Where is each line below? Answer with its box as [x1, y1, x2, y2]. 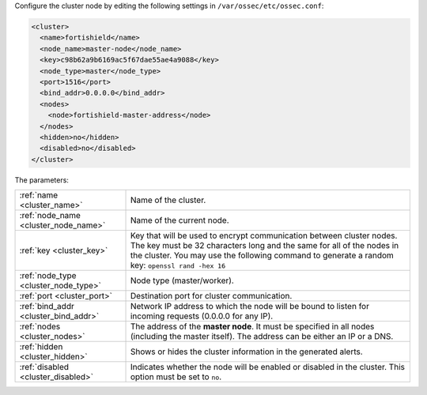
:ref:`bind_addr [19, 301, 74, 312]
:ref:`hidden [19, 341, 63, 352]
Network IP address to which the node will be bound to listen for [130, 301, 369, 312]
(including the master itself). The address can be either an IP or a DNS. [130, 331, 394, 342]
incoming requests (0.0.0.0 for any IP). [130, 310, 274, 322]
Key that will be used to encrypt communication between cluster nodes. [130, 230, 398, 241]
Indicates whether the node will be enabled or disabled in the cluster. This [130, 362, 405, 373]
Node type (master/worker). [130, 275, 235, 286]
